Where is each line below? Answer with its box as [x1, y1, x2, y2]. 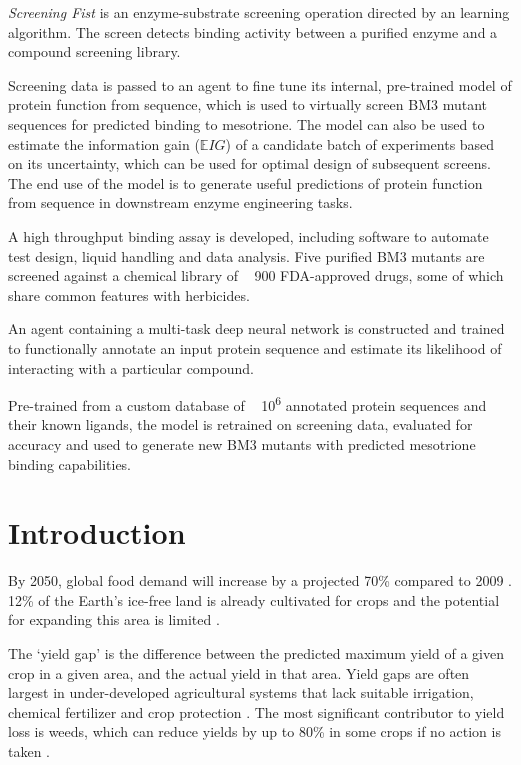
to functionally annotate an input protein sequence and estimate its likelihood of [8, 337, 502, 358]
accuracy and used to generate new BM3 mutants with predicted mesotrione [8, 433, 476, 454]
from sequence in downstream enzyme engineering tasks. [8, 192, 353, 213]
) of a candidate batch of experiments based [225, 133, 495, 154]
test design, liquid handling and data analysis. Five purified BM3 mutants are [8, 245, 485, 266]
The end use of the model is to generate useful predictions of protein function [8, 172, 483, 193]
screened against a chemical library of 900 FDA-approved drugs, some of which [8, 265, 504, 286]
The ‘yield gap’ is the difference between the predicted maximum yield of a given [8, 643, 504, 664]
